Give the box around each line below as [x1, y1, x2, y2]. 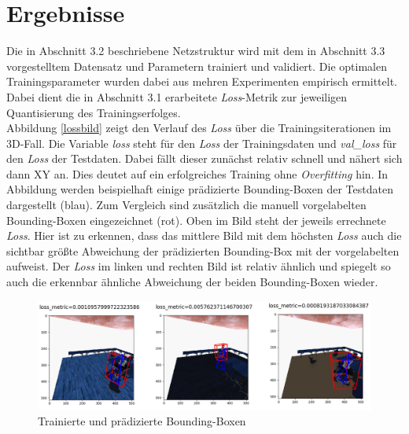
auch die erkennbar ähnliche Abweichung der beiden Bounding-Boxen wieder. [6, 274, 378, 290]
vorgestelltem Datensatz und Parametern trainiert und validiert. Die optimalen [6, 57, 387, 74]
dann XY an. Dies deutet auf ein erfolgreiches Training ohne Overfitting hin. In [6, 165, 389, 182]
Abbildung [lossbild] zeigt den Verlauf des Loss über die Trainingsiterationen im [6, 120, 392, 136]
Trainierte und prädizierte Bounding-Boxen [38, 413, 246, 429]
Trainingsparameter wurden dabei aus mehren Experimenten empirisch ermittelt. [6, 73, 397, 90]
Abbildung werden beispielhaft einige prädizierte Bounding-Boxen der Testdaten [6, 181, 393, 197]
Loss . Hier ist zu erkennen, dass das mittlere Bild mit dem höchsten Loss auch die [6, 227, 402, 244]
